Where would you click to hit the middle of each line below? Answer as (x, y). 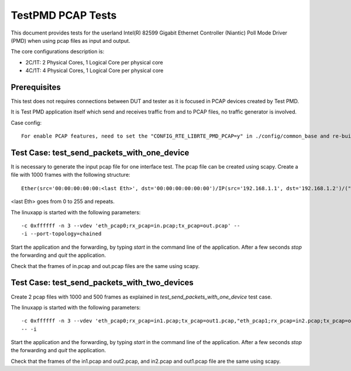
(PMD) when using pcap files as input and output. (70, 40)
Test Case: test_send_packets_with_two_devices (102, 283)
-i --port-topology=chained (61, 234)
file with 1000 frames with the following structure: (70, 175)
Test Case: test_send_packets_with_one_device (100, 153)
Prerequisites (36, 87)
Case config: (26, 122)
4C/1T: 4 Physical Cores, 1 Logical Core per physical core (94, 71)
